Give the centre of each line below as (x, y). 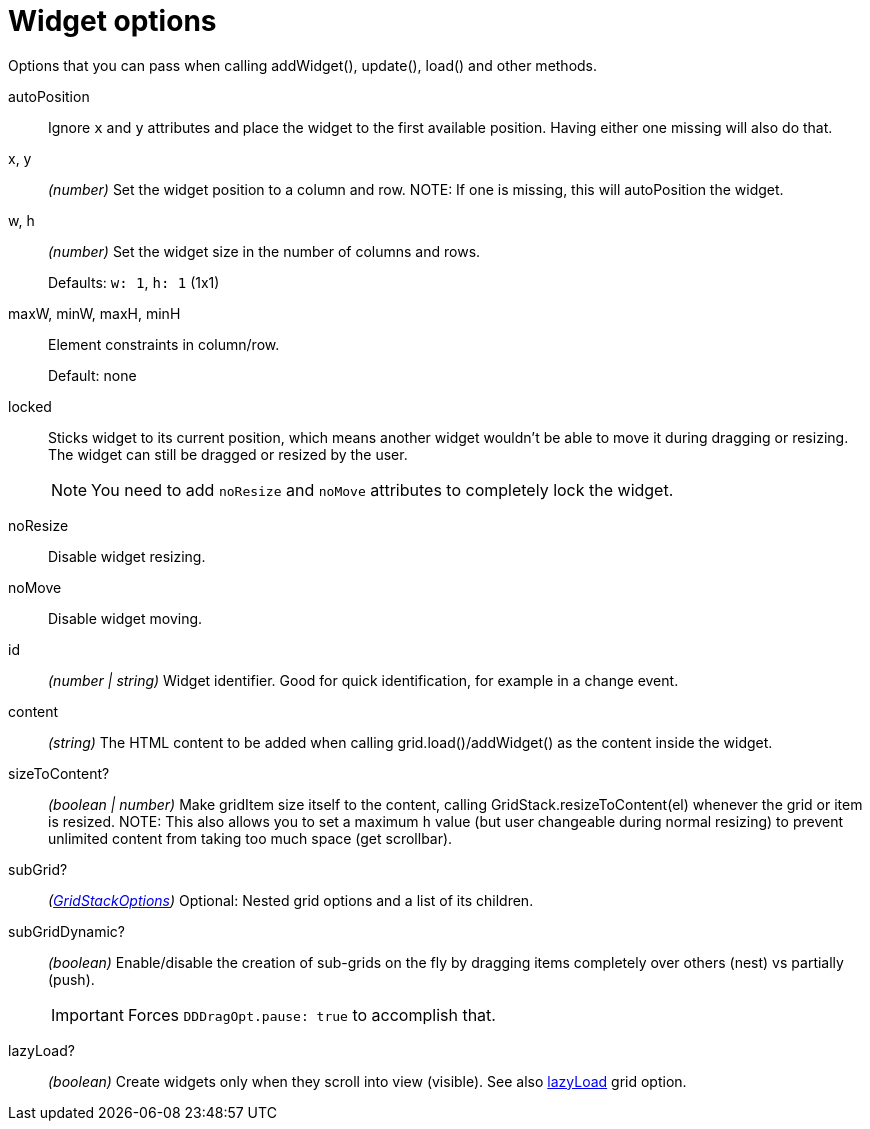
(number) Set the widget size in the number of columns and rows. (264, 251)
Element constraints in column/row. (164, 344)
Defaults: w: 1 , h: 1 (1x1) (134, 282)
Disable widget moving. (125, 618)
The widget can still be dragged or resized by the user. (228, 454)
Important (87, 1014)
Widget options (112, 21)
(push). (71, 979)
